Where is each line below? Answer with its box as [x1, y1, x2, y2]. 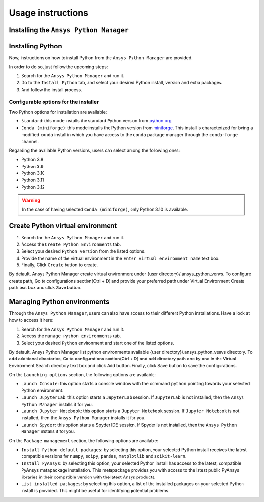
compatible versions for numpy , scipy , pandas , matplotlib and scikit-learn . [21, 454, 187, 459]
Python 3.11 [21, 177, 44, 183]
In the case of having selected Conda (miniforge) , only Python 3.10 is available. [22, 206, 188, 213]
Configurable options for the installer [9, 98, 99, 105]
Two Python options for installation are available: [9, 109, 107, 115]
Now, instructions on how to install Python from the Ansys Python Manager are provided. [9, 55, 193, 61]
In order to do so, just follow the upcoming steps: [9, 64, 108, 70]
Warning [22, 197, 40, 203]
